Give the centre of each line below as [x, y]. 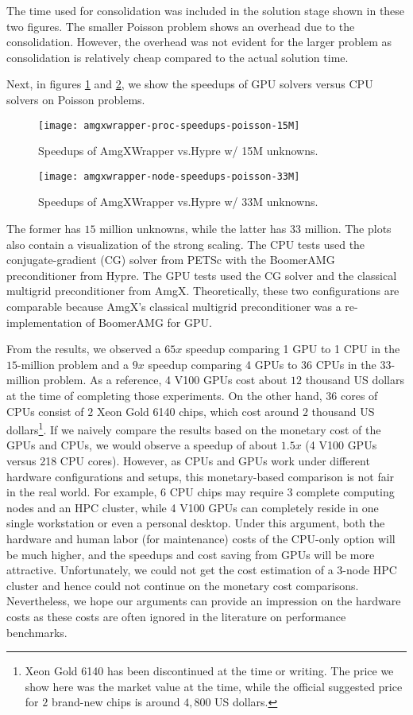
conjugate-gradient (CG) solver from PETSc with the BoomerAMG [171, 260]
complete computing [345, 492]
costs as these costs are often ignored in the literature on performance [176, 616]
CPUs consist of [45, 411]
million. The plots [348, 229]
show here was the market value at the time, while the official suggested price [214, 686]
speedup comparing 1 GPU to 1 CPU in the [293, 349]
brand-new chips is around [116, 702]
